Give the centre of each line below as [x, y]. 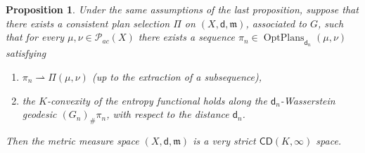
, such [331, 23]
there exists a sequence [187, 37]
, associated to [276, 23]
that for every [35, 37]
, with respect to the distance [168, 114]
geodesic [39, 114]
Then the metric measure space [72, 140]
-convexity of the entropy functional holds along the [157, 100]
